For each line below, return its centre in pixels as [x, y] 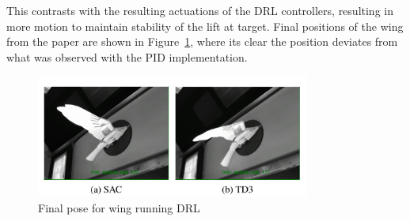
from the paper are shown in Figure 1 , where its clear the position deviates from [202, 41]
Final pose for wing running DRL [119, 208]
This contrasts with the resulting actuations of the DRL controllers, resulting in [200, 10]
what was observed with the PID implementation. [127, 56]
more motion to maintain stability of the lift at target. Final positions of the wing [205, 26]
